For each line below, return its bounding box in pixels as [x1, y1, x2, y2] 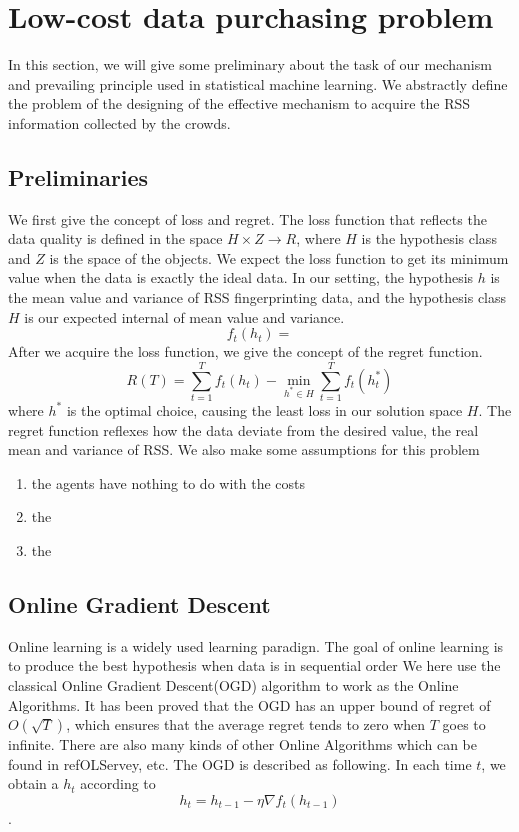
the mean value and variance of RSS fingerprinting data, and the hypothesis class [8, 287, 507, 308]
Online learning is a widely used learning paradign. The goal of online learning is [8, 635, 504, 656]
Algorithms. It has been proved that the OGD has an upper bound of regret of [8, 694, 491, 715]
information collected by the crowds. [8, 112, 231, 133]
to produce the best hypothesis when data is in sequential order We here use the [8, 655, 501, 676]
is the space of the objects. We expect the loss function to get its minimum [49, 247, 509, 268]
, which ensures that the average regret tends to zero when [66, 714, 426, 735]
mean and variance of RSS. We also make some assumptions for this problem [8, 439, 480, 460]
